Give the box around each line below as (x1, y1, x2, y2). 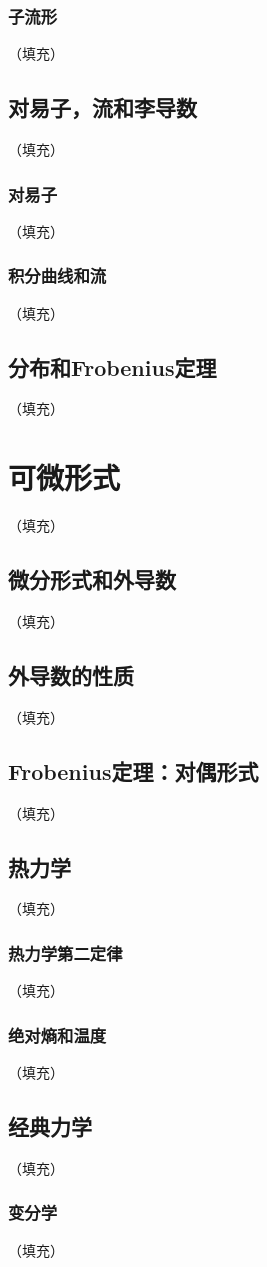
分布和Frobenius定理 (8, 351, 217, 382)
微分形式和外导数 (8, 564, 176, 595)
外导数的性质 (8, 659, 134, 690)
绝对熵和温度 (8, 1022, 107, 1047)
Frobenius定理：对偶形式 (8, 755, 259, 786)
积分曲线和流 (8, 263, 107, 288)
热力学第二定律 (8, 940, 123, 965)
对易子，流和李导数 (8, 92, 197, 123)
